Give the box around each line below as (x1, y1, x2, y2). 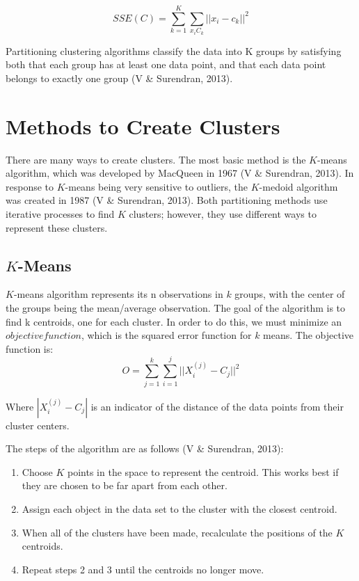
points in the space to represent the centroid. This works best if (67, 464, 339, 479)
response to (6, 179, 54, 193)
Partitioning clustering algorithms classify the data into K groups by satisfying (6, 43, 342, 58)
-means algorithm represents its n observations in (13, 287, 223, 301)
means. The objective (263, 328, 354, 342)
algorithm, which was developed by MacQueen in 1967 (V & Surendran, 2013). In (6, 166, 354, 180)
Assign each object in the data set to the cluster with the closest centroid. (22, 501, 337, 516)
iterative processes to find (6, 207, 115, 221)
